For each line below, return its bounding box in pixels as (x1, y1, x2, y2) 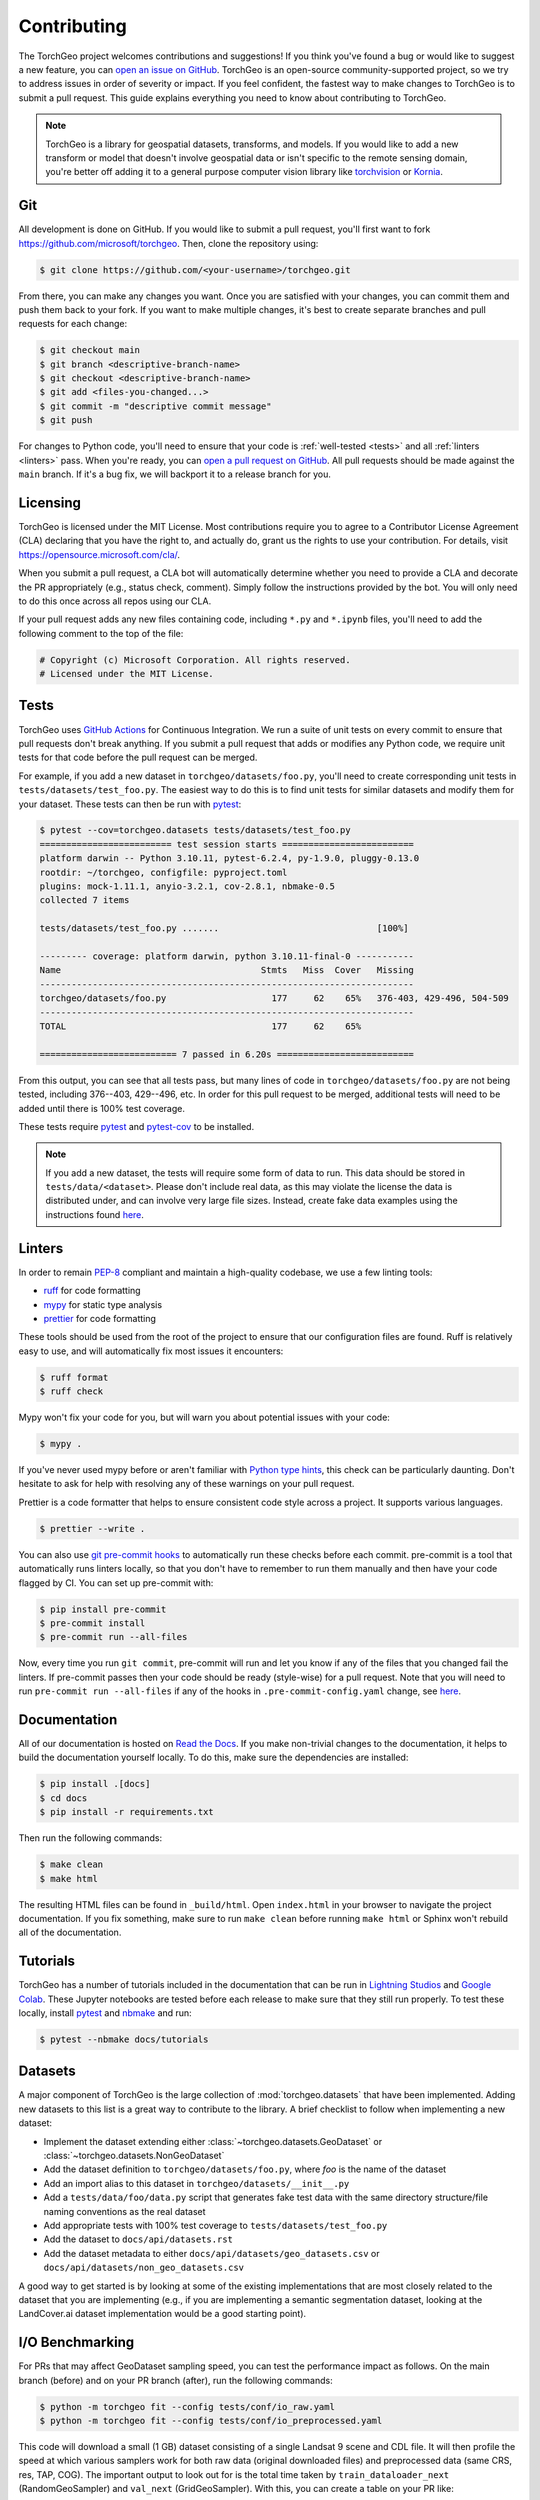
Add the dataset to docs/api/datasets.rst (43, 2233, 234, 2245)
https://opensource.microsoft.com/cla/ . (18, 548, 180, 560)
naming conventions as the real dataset (43, 2205, 206, 2217)
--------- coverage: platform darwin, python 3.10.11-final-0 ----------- (39, 951, 415, 962)
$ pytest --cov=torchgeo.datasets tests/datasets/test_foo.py (39, 825, 351, 836)
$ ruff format (39, 1371, 109, 1383)
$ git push (39, 415, 93, 426)
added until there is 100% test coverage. (18, 1102, 185, 1114)
